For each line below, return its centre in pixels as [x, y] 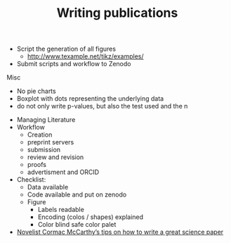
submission [44, 150]
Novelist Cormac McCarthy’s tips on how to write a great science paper [120, 232]
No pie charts [37, 91]
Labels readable [61, 210]
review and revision [55, 157]
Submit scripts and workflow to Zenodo [74, 64]
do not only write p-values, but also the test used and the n [102, 106]
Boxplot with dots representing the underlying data [90, 99]
